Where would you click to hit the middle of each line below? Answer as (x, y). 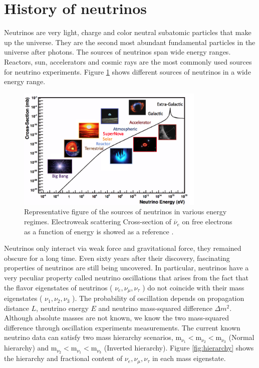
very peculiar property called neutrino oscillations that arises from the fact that (126, 278)
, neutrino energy (62, 308)
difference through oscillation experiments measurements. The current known (122, 327)
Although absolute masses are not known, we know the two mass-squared (116, 318)
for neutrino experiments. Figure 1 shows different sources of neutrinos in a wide (127, 71)
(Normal (241, 337)
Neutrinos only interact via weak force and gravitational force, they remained (123, 248)
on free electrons (207, 222)
